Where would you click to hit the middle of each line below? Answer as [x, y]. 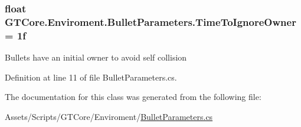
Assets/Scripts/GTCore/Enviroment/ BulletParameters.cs [109, 116]
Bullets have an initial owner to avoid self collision [96, 57]
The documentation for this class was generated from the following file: [133, 97]
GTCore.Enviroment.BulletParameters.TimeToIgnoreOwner [150, 21]
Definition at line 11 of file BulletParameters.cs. [91, 77]
